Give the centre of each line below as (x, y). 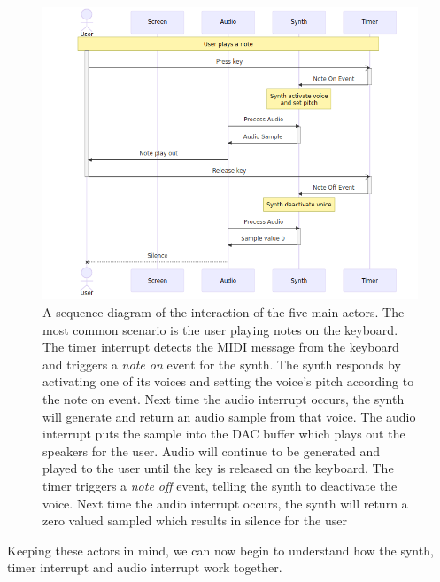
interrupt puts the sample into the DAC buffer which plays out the (224, 434)
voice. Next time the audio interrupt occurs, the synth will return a (225, 503)
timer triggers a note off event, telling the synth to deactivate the (220, 485)
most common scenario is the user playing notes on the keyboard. (220, 329)
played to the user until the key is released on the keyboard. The (218, 468)
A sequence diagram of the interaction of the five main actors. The (224, 312)
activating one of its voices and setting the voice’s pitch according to (228, 381)
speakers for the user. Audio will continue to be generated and (212, 450)
